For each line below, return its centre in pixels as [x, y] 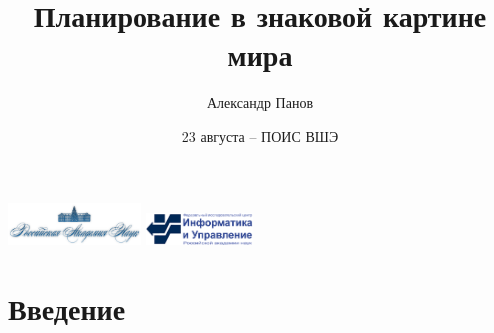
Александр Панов [260, 102]
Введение [67, 307]
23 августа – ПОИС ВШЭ [260, 135]
